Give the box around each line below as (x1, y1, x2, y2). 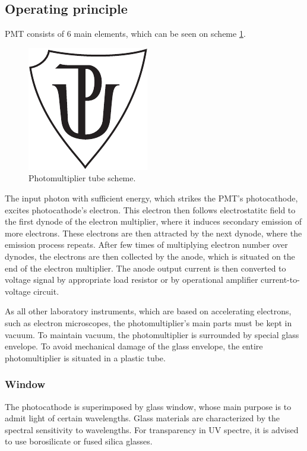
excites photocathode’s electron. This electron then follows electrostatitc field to (5, 203, 296, 216)
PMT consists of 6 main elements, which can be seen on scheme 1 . (5, 27, 246, 40)
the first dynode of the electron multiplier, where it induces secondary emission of (5, 215, 302, 228)
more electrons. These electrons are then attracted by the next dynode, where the (5, 226, 302, 239)
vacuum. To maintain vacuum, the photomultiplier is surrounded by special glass (5, 328, 299, 340)
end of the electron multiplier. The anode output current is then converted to (5, 261, 286, 274)
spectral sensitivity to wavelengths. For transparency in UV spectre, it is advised (5, 423, 299, 436)
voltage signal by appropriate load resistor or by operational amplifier (5, 273, 258, 286)
